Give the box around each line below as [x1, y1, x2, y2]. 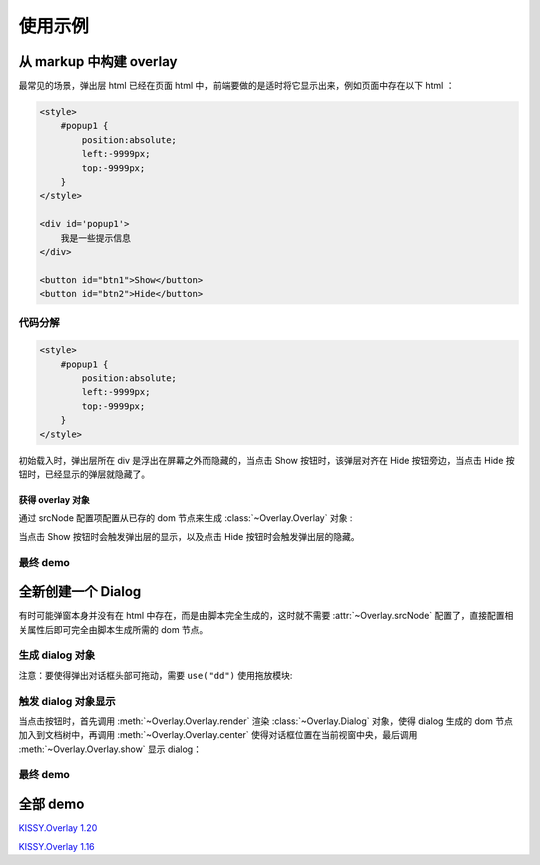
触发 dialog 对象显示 [18, 694, 116, 708]
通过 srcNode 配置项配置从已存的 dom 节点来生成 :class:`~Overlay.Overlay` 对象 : [18, 512, 353, 524]
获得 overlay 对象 [18, 493, 90, 505]
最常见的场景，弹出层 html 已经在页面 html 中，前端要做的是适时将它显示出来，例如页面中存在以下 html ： [18, 80, 455, 92]
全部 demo [18, 796, 85, 813]
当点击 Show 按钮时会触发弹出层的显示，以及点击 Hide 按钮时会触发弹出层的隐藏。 [18, 530, 360, 542]
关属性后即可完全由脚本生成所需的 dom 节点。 [18, 623, 209, 635]
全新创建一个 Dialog [18, 583, 142, 600]
